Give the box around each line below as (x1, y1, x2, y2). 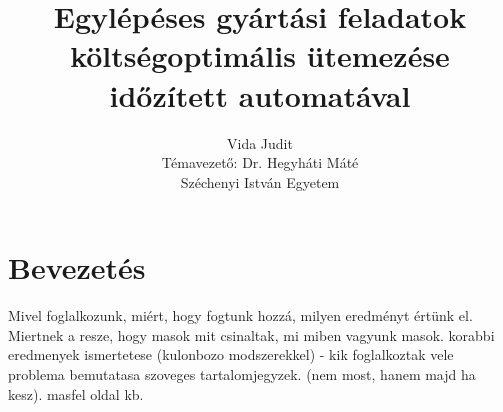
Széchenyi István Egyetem (180, 171, 340, 192)
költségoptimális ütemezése (70, 35, 450, 76)
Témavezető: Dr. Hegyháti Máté (161, 152, 359, 173)
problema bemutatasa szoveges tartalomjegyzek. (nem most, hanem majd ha (8, 364, 476, 384)
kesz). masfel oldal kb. (8, 383, 144, 404)
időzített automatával (109, 74, 411, 115)
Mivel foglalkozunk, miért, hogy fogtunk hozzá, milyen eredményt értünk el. (8, 305, 473, 326)
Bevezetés (8, 247, 146, 288)
